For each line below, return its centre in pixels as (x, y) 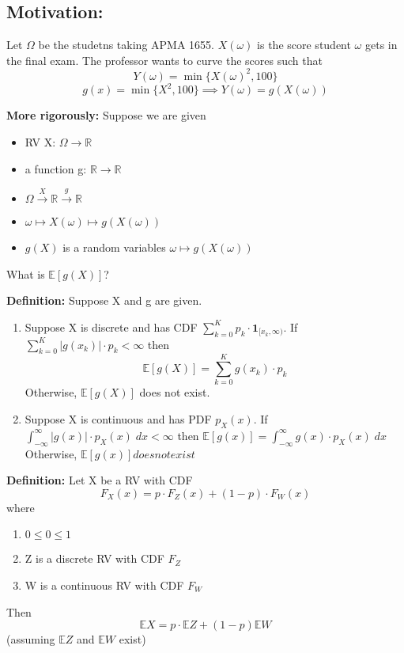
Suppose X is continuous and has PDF (118, 419)
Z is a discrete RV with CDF (94, 558)
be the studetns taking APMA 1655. (126, 45)
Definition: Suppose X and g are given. (104, 300)
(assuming (31, 639)
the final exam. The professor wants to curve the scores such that (164, 60)
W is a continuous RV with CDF (104, 585)
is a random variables (114, 247)
